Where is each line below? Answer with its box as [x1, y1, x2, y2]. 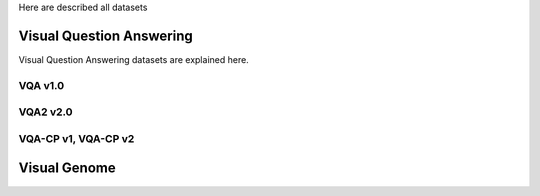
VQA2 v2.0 [18, 105, 74, 119]
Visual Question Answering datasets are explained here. [18, 53, 249, 65]
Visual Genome [18, 160, 116, 177]
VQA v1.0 [18, 78, 65, 92]
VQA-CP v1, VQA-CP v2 [18, 131, 135, 145]
